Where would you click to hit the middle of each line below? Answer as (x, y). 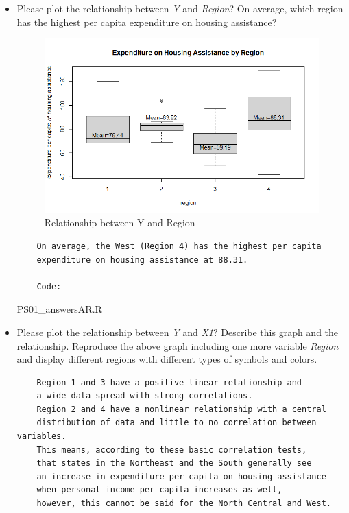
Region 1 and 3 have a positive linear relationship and (169, 382)
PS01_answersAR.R (59, 309)
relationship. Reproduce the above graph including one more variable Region (178, 345)
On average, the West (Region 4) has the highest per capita (179, 246)
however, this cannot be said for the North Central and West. (184, 504)
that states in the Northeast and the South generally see (174, 463)
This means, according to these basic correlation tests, (172, 450)
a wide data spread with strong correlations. (145, 396)
